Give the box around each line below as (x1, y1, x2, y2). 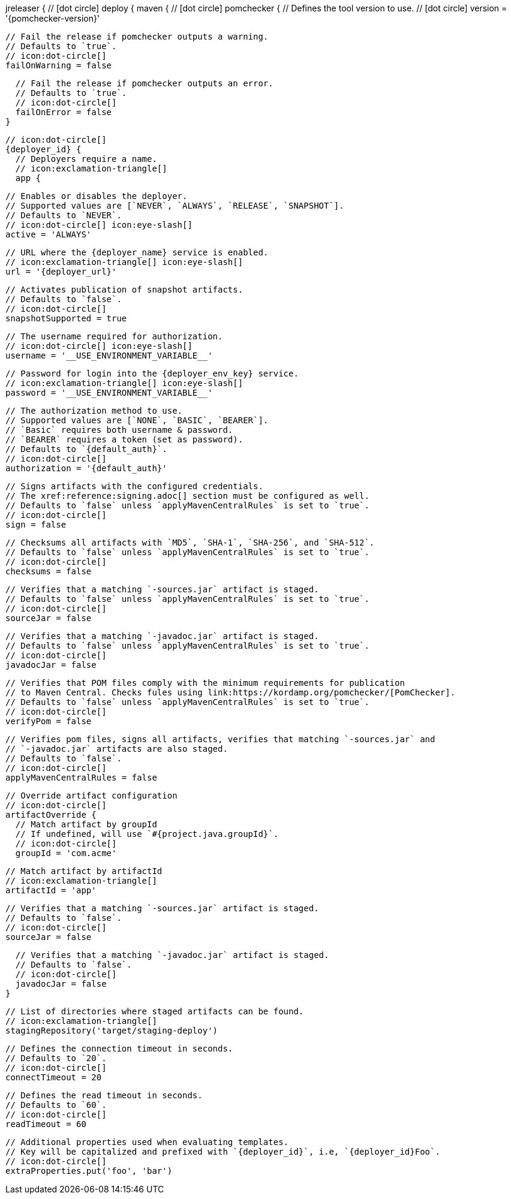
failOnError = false (15, 107, 112, 117)
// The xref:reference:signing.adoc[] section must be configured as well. (5, 491, 369, 501)
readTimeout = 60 (5, 1119, 86, 1129)
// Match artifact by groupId (15, 820, 157, 829)
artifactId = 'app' (5, 885, 97, 895)
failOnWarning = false (5, 61, 112, 70)
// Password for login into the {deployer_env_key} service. (5, 369, 299, 378)
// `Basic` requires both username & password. (5, 425, 233, 435)
